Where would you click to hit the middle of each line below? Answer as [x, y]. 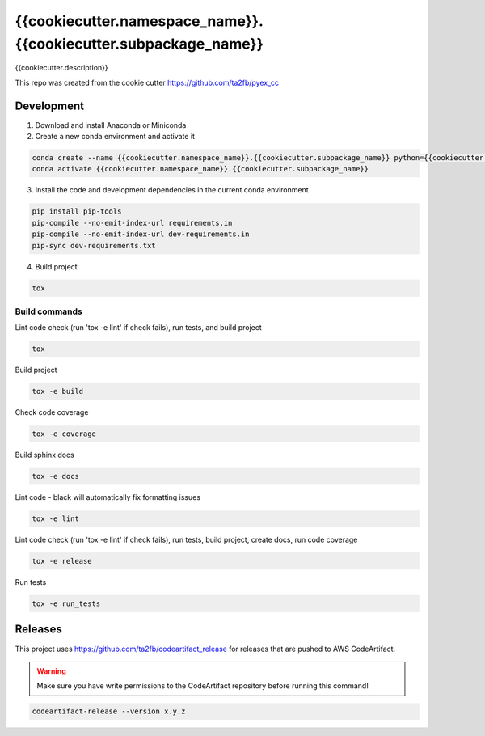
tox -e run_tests [66, 604]
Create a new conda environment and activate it [115, 137]
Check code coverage [52, 412]
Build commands [48, 311]
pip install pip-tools [77, 211]
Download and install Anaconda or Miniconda [111, 125]
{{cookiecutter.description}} [61, 68]
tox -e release [62, 561]
